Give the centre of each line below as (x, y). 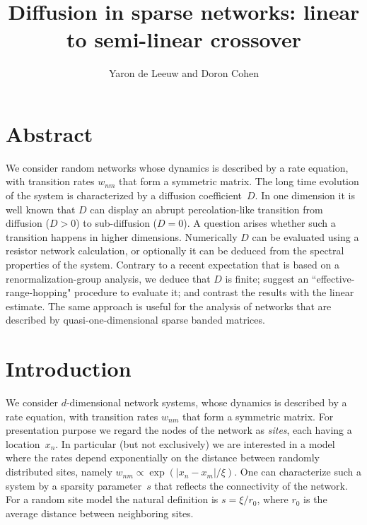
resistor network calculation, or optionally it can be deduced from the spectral (175, 250)
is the (315, 499)
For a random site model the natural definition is (112, 499)
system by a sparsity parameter (74, 485)
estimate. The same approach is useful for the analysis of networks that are (169, 306)
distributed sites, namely (59, 472)
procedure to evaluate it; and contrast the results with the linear (214, 292)
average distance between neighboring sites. (100, 513)
